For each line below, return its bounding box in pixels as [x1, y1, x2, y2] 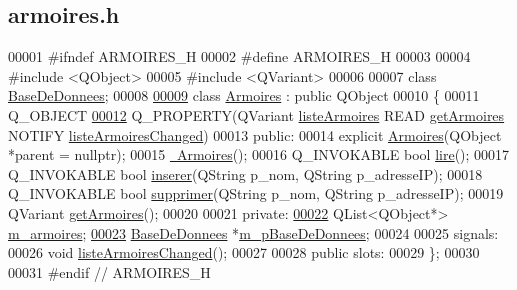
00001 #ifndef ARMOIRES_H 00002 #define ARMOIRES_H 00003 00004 [8, 46, 471, 67]
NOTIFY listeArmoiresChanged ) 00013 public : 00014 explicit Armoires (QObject [8, 124, 502, 145]
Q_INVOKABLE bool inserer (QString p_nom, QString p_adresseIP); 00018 [8, 163, 483, 184]
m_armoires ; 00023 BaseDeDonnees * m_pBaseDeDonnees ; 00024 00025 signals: [8, 222, 499, 243]
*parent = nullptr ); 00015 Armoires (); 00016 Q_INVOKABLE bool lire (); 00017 [8, 144, 510, 165]
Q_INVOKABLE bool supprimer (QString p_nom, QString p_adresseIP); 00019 [8, 183, 504, 204]
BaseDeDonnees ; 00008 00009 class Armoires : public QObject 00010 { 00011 [8, 85, 480, 106]
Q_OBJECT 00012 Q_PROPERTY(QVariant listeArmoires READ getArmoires [8, 104, 505, 125]
